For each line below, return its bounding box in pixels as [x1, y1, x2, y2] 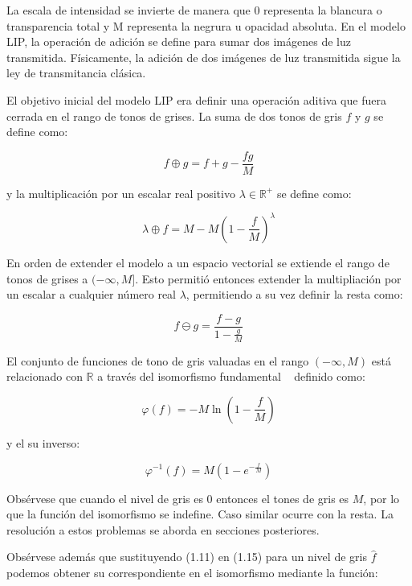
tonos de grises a [6, 270, 88, 287]
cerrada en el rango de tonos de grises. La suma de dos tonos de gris [6, 107, 342, 124]
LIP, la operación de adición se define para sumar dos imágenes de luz [6, 33, 351, 50]
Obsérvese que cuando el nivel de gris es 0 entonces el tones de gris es [6, 489, 349, 506]
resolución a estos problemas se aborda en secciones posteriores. [6, 521, 320, 538]
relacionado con [6, 368, 83, 385]
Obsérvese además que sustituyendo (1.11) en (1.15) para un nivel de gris [6, 548, 367, 565]
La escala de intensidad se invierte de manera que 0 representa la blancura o [6, 2, 382, 18]
